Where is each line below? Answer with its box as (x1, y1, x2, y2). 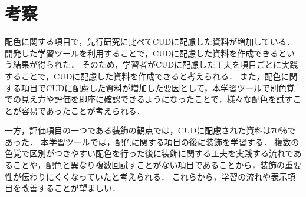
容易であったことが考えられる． (21, 104, 145, 116)
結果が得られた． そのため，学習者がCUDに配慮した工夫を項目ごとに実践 (12, 58, 298, 71)
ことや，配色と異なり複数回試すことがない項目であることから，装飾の (12, 159, 285, 171)
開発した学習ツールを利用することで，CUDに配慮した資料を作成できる (5, 46, 279, 59)
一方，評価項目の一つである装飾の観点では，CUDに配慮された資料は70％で (5, 124, 296, 136)
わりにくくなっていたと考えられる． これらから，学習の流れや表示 (29, 170, 288, 182)
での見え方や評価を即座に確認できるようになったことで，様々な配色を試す (5, 93, 293, 105)
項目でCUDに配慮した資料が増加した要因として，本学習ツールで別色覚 (21, 81, 295, 94)
